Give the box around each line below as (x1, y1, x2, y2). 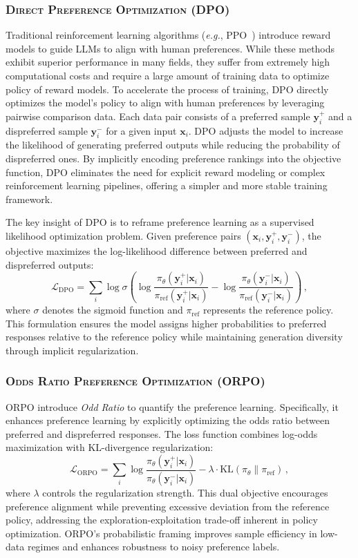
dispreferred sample (6, 123, 88, 137)
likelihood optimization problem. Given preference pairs (6, 228, 241, 242)
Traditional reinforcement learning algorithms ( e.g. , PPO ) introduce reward (6, 28, 331, 42)
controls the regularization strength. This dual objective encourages (42, 485, 328, 499)
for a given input (106, 123, 177, 137)
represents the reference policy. (203, 302, 334, 317)
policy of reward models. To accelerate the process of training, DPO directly (6, 81, 329, 96)
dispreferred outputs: (6, 257, 94, 271)
